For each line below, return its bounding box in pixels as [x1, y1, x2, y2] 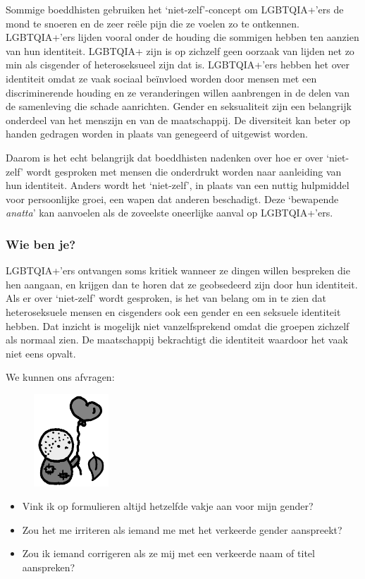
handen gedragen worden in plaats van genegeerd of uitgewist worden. [6, 126, 308, 141]
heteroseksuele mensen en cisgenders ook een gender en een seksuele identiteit [6, 304, 341, 319]
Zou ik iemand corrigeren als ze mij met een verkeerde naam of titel [22, 546, 315, 561]
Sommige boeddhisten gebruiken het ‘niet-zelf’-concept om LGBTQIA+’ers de [6, 2, 344, 16]
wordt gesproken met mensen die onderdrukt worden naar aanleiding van [26, 164, 342, 178]
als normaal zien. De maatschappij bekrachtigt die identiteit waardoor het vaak [6, 332, 348, 347]
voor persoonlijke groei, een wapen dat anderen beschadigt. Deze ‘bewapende [6, 191, 339, 206]
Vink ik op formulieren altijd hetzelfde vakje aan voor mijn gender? [22, 499, 314, 513]
